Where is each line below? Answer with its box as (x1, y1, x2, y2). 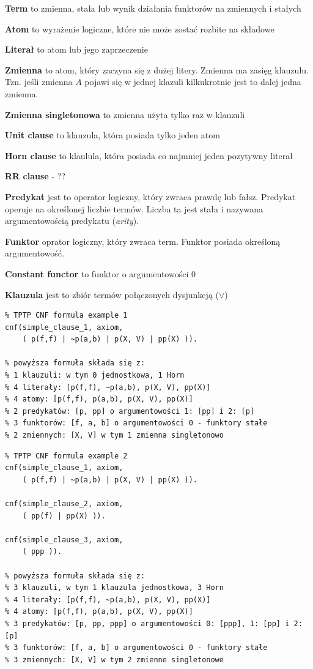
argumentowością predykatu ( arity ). (5, 214, 139, 227)
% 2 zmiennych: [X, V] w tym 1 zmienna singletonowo (5, 431, 224, 440)
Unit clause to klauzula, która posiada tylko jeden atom (5, 129, 220, 141)
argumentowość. (5, 247, 64, 260)
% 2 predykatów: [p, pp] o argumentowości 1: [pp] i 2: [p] (5, 406, 255, 416)
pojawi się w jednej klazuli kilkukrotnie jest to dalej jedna (84, 75, 301, 88)
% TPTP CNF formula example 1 (5, 311, 128, 320)
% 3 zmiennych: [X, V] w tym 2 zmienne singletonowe (5, 655, 224, 664)
